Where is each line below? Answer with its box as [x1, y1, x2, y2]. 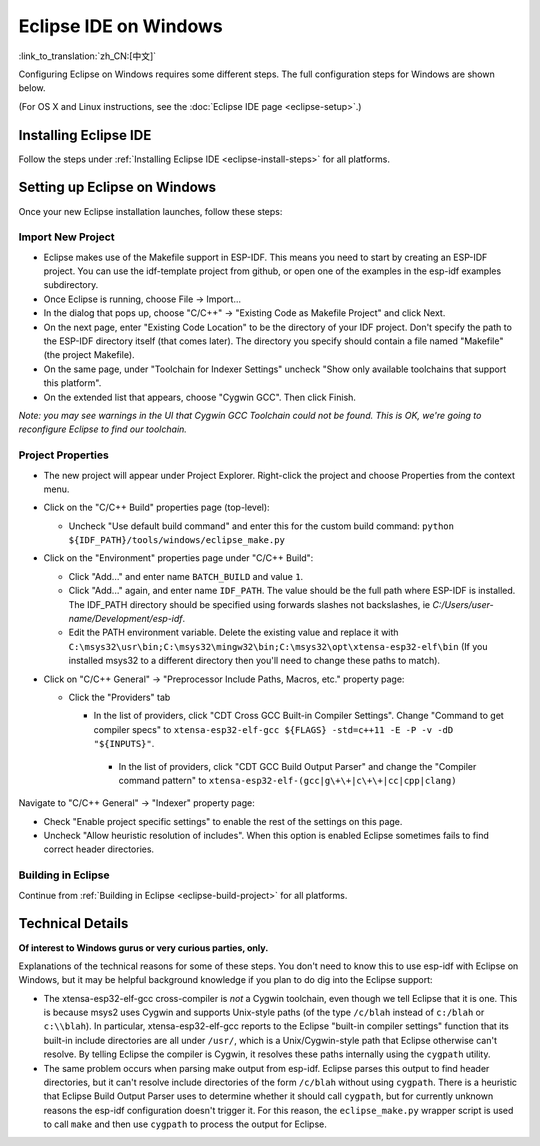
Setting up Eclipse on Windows [18, 179, 217, 196]
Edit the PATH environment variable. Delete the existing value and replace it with [68, 626, 399, 639]
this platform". [43, 377, 102, 389]
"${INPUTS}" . [93, 738, 155, 750]
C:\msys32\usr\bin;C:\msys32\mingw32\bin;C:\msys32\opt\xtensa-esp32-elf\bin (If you [68, 640, 488, 652]
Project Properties [18, 448, 109, 462]
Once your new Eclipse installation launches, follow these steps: [18, 205, 283, 217]
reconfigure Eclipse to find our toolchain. [18, 423, 187, 435]
